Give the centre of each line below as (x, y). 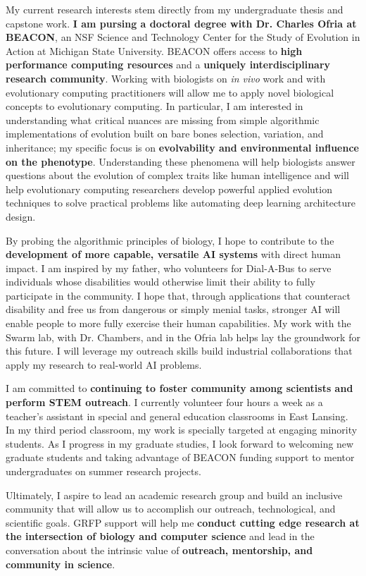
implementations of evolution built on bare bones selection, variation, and (165, 134)
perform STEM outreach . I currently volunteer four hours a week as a (164, 402)
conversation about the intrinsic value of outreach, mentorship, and (159, 550)
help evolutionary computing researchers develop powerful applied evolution (169, 189)
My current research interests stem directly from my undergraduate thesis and (175, 9)
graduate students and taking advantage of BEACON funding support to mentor (180, 457)
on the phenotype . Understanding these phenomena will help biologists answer (181, 161)
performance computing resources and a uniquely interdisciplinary (168, 65)
